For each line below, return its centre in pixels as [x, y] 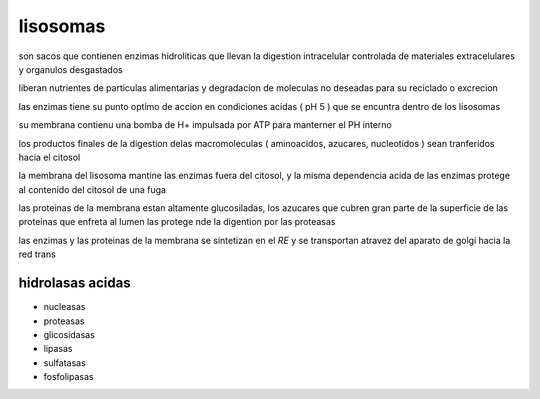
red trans [37, 254]
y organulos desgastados [71, 69]
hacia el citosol [49, 157]
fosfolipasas [68, 377]
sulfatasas [65, 362]
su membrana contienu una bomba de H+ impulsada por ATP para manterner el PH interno [205, 125]
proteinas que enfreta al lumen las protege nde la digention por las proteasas [177, 222]
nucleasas [64, 307]
